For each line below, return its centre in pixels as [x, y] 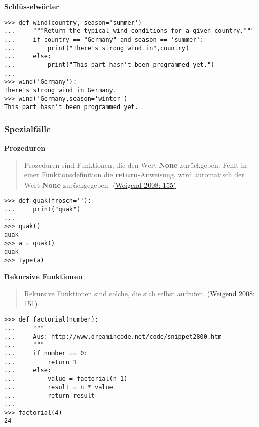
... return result [49, 396]
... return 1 [41, 362]
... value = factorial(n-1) [66, 379]
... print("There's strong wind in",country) [97, 48]
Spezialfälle [27, 129]
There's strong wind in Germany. [60, 90]
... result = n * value [59, 387]
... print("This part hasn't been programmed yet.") [109, 65]
